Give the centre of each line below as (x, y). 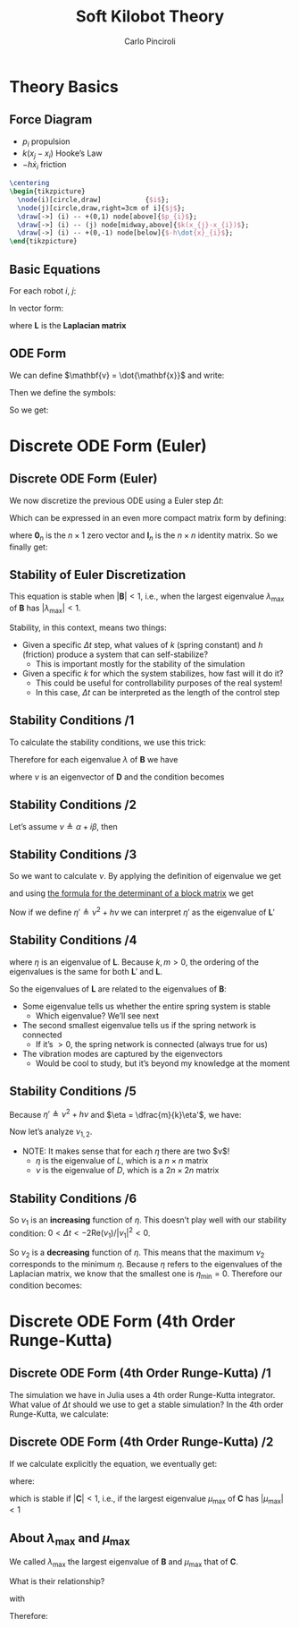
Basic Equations (55, 269)
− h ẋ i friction (44, 166)
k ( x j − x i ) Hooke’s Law (62, 154)
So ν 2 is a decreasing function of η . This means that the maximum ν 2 (137, 1253)
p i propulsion (46, 142)
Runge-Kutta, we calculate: (59, 1414)
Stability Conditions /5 (73, 1091)
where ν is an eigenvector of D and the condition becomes (117, 777)
